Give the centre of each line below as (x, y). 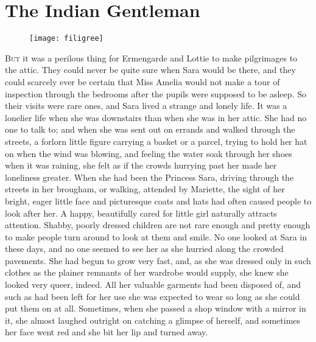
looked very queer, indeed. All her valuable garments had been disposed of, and (153, 284)
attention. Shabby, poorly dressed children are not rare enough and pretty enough (158, 225)
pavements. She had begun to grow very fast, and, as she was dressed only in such (158, 260)
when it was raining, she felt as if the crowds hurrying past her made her (141, 165)
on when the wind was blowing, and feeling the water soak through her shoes (149, 153)
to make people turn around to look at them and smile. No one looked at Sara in (156, 236)
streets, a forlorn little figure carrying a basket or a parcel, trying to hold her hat (156, 141)
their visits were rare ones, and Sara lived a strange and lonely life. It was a (146, 106)
